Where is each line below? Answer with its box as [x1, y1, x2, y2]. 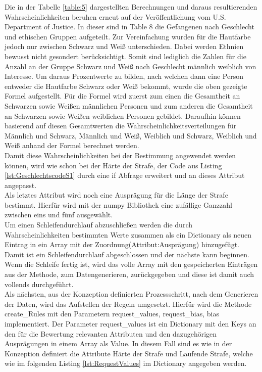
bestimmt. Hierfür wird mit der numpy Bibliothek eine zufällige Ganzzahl [5, 199, 232, 210]
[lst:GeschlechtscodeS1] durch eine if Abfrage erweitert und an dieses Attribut [5, 170, 245, 180]
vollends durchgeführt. [5, 278, 74, 289]
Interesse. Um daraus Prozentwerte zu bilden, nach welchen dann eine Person [5, 71, 243, 81]
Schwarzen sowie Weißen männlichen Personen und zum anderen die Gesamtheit [5, 100, 253, 111]
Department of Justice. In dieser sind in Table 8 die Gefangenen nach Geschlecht [5, 21, 254, 32]
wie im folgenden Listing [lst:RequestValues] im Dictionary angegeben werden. [5, 358, 247, 368]
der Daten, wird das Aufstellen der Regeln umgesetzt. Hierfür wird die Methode [5, 298, 252, 309]
